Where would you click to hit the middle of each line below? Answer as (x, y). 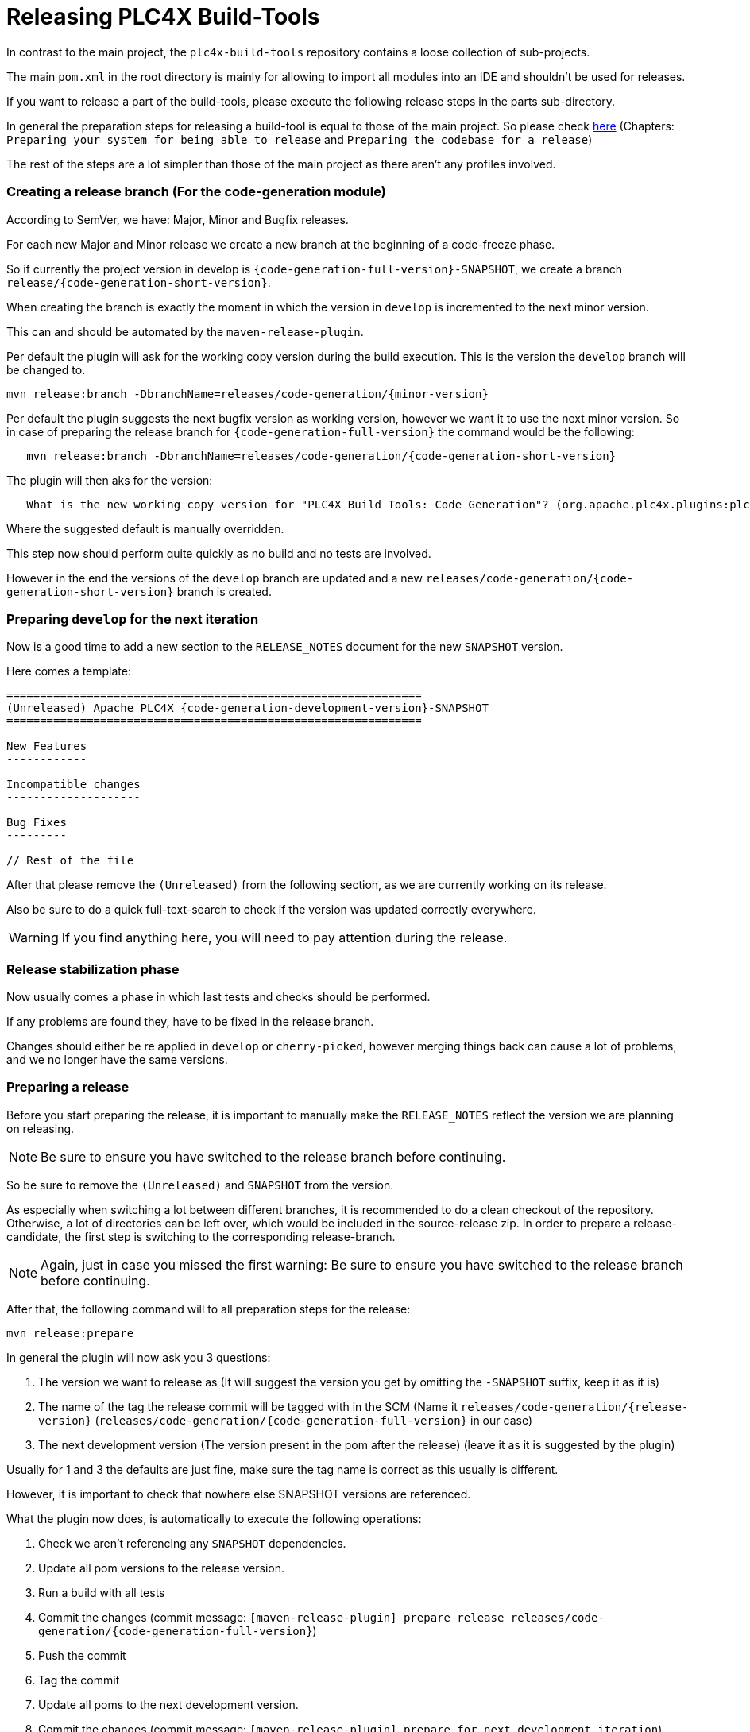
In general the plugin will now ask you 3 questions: (139, 1357)
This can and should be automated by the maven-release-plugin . (185, 331)
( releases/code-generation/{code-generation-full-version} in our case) (313, 1420)
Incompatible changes (73, 785)
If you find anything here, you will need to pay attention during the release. (284, 938)
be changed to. (46, 369)
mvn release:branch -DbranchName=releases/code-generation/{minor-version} (247, 394)
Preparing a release (68, 1087)
